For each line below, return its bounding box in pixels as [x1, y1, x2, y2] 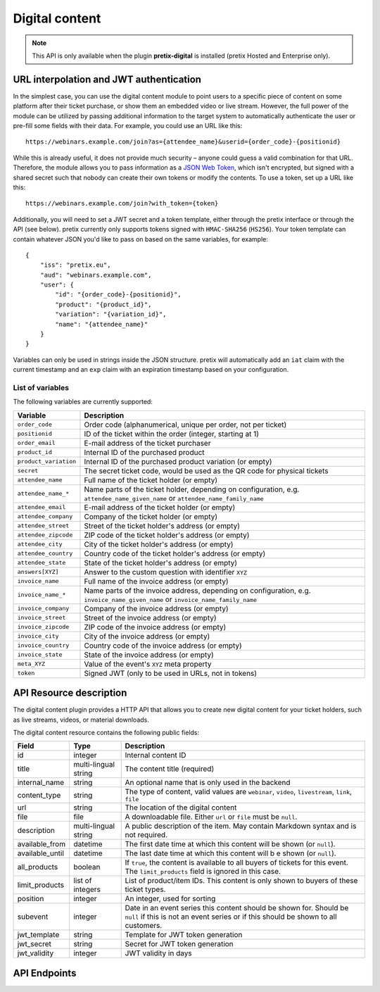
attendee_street [17, 522, 70, 529]
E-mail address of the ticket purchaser [84, 438, 211, 448]
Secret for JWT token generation [125, 939, 234, 949]
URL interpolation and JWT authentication [13, 73, 202, 85]
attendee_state [17, 559, 66, 567]
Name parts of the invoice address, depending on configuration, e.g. [84, 585, 311, 595]
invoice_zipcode [17, 623, 70, 631]
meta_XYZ [17, 660, 46, 668]
